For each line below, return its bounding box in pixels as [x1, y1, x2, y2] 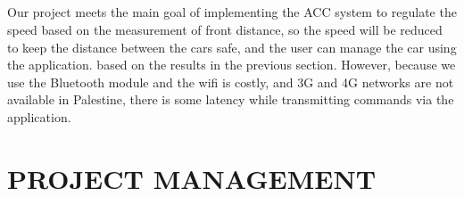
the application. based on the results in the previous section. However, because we [7, 55, 456, 74]
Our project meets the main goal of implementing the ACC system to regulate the [7, 3, 457, 21]
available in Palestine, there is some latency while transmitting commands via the [7, 90, 454, 109]
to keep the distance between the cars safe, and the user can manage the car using [7, 37, 457, 56]
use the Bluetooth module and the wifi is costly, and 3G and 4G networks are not [7, 72, 454, 91]
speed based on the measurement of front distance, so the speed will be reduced [7, 20, 443, 38]
